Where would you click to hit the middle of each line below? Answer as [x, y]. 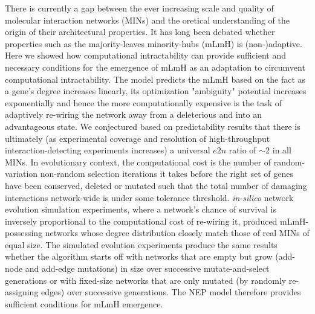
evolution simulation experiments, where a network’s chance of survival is [141, 209]
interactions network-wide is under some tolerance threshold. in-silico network [149, 197]
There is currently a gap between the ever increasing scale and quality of [139, 8]
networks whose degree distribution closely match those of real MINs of [177, 233]
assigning [22, 292]
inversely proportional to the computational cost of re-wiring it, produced [141, 221]
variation [21, 174]
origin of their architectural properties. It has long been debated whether [140, 32]
